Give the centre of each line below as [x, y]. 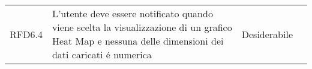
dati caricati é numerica [102, 54]
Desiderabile [267, 34]
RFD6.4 [26, 34]
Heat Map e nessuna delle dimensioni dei [138, 41]
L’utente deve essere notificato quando [132, 13]
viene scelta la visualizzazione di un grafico [142, 27]
